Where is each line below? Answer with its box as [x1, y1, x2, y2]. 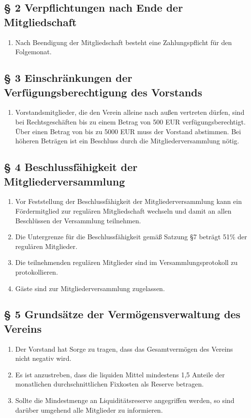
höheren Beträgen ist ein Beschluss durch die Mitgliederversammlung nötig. [15, 136, 239, 146]
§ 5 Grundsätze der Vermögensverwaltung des [4, 307, 241, 322]
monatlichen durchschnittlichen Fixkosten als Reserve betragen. [15, 379, 204, 389]
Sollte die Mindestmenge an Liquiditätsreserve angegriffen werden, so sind [15, 395, 235, 405]
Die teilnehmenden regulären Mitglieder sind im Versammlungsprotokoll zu [15, 257, 238, 267]
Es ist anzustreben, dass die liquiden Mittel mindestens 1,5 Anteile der [15, 369, 225, 379]
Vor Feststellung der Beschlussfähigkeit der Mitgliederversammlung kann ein [15, 196, 242, 206]
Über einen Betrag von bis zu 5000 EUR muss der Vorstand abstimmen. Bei [15, 126, 241, 136]
